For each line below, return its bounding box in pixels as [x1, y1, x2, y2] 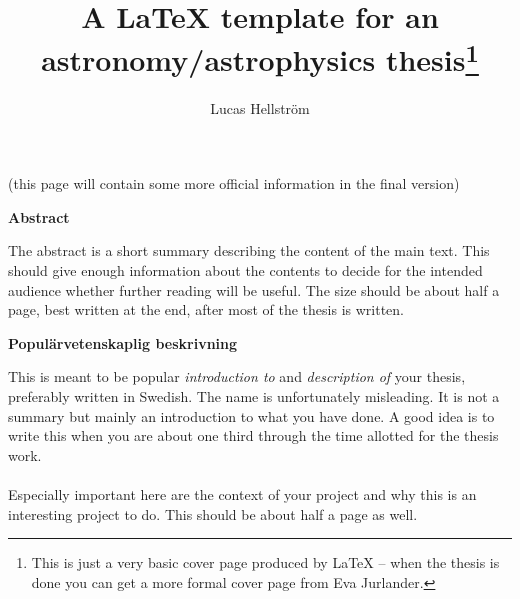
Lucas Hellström [210, 97, 310, 118]
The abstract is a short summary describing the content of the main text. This [8, 240, 490, 261]
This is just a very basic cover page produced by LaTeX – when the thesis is [31, 552, 500, 573]
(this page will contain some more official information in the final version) [8, 173, 460, 194]
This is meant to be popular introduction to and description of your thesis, [8, 366, 466, 387]
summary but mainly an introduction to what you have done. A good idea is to [8, 405, 495, 426]
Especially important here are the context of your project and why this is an [8, 483, 477, 504]
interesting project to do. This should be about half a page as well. [8, 503, 418, 524]
